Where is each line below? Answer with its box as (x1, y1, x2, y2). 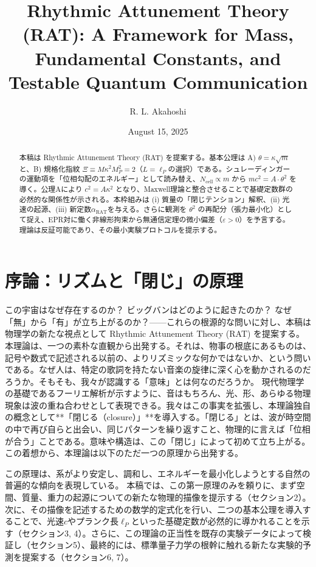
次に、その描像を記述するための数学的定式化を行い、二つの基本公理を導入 (5, 502, 303, 515)
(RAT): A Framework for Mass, (22, 21, 294, 46)
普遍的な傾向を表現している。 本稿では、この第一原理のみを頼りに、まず (5, 479, 297, 491)
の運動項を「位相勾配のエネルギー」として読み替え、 (19, 174, 200, 184)
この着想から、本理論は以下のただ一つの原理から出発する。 (5, 446, 243, 459)
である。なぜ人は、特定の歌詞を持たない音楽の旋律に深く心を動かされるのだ (5, 363, 311, 376)
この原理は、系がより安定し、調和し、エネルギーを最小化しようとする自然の (5, 467, 311, 479)
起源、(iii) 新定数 (33, 204, 92, 214)
